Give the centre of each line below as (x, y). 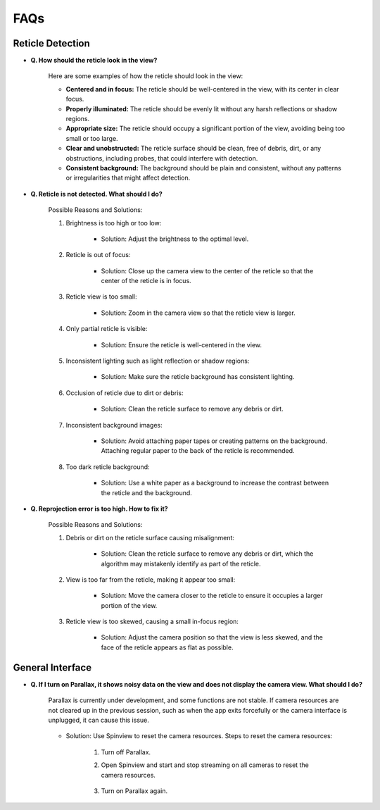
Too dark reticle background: (108, 467)
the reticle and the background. (147, 492)
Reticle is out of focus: (98, 255)
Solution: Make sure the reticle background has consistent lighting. (198, 377)
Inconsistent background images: (114, 425)
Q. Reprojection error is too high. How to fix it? (99, 509)
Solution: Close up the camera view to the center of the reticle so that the (207, 270)
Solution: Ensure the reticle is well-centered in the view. (181, 344)
